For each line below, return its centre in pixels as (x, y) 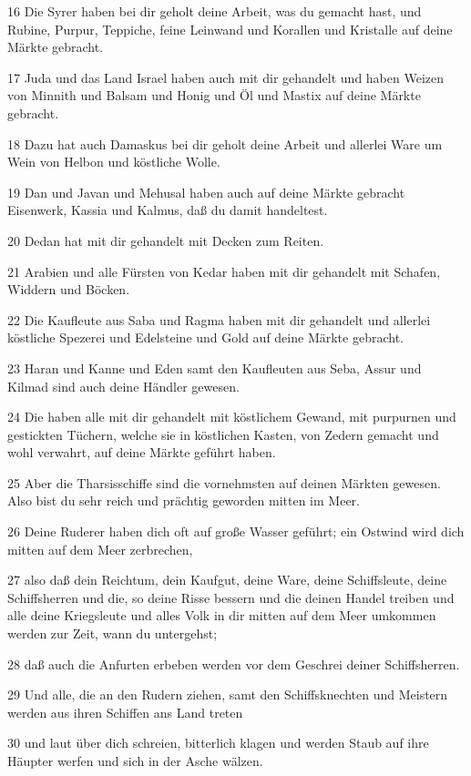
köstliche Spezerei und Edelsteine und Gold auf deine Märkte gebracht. (205, 337)
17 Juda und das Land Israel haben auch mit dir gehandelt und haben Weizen (226, 77)
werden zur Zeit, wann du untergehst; (113, 633)
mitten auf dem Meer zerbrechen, (100, 549)
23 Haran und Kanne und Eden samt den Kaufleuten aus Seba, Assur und (215, 368)
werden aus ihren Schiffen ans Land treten (125, 712)
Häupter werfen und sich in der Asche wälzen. (135, 761)
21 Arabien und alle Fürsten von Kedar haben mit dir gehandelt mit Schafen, (224, 271)
